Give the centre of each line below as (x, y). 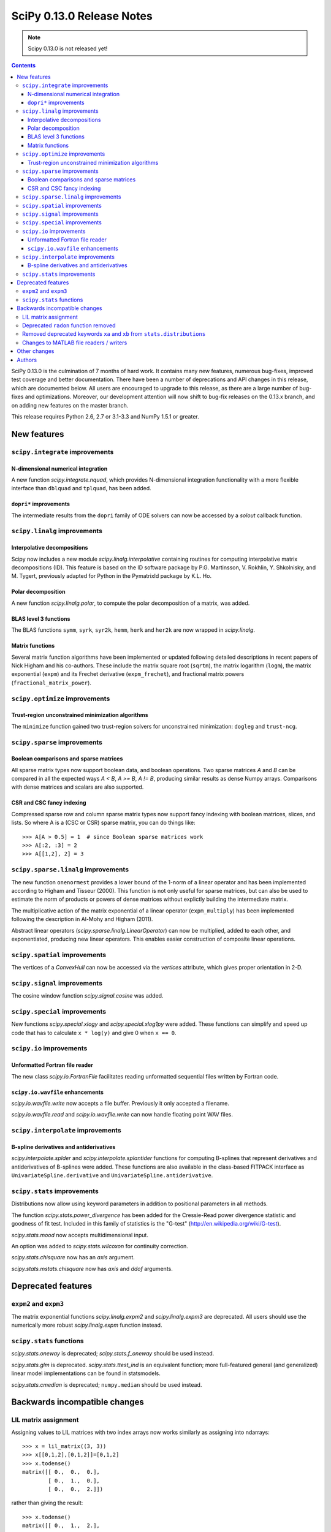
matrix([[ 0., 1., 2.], (61, 1526)
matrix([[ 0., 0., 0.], (61, 1472)
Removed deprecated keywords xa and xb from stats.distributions (114, 334)
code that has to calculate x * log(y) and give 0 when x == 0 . (94, 1033)
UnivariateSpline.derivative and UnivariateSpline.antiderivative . (112, 1175)
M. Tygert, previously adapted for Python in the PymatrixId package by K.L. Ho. (111, 576)
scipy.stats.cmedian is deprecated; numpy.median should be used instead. (107, 1384)
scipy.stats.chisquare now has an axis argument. (73, 1257)
